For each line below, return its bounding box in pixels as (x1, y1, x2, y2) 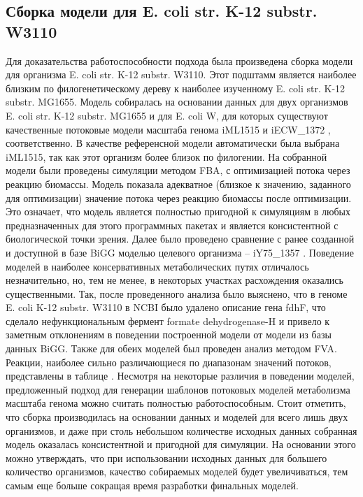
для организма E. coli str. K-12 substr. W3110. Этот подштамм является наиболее (6, 67, 357, 82)
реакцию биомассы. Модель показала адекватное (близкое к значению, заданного (6, 176, 351, 191)
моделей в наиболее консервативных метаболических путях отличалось (6, 259, 309, 273)
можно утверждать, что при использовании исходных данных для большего (6, 450, 327, 465)
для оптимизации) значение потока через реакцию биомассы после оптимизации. (6, 190, 352, 205)
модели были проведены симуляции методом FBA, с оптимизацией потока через (6, 163, 350, 178)
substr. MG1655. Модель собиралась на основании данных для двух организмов (6, 94, 348, 109)
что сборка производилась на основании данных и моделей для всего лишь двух (6, 410, 348, 424)
